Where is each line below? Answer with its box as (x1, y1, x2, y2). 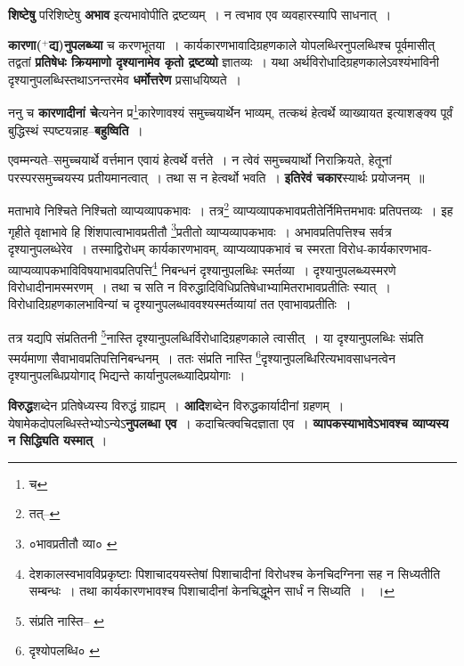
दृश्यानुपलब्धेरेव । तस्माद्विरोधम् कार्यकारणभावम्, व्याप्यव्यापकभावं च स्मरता (8, 239, 335, 257)
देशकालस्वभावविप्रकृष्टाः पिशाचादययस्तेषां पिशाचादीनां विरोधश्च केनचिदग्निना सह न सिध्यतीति (28, 564, 441, 582)
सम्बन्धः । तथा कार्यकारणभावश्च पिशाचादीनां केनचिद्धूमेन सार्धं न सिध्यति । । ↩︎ (28, 581, 395, 600)
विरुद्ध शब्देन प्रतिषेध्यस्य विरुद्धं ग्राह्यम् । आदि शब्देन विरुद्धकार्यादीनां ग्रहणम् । (8, 396, 345, 415)
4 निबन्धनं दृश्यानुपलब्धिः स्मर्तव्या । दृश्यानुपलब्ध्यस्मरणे (151, 257, 396, 279)
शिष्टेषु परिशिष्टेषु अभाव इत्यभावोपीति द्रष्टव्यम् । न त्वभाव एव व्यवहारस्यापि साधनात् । (8, 5, 392, 23)
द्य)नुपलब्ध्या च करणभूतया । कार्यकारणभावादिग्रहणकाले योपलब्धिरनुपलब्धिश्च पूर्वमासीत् (49, 35, 436, 53)
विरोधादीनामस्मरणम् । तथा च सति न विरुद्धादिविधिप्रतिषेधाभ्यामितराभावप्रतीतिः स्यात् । (8, 277, 391, 296)
